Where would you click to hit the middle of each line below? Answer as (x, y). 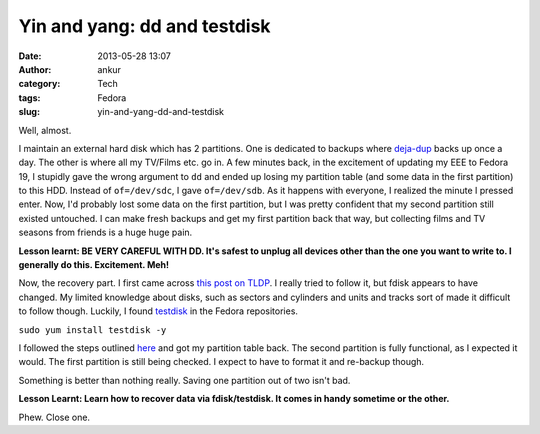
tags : (29, 97)
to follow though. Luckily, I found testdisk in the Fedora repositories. (158, 311)
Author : (35, 69)
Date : (30, 56)
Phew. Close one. (54, 417)
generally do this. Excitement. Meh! (94, 265)
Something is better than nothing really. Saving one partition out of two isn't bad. (184, 380)
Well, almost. (45, 130)
